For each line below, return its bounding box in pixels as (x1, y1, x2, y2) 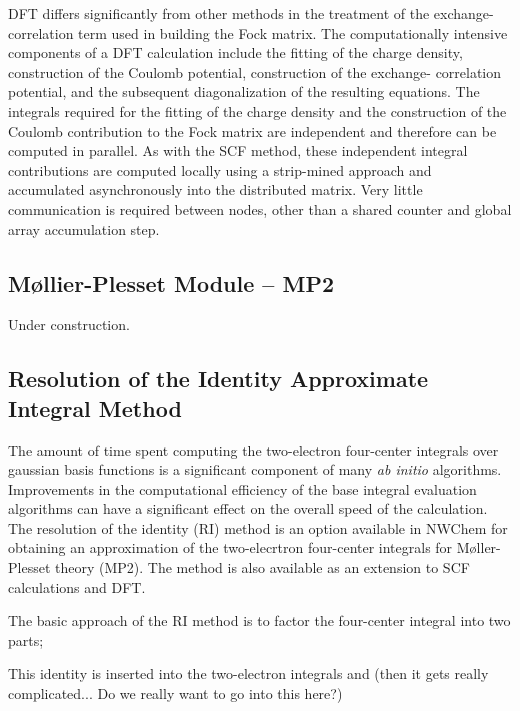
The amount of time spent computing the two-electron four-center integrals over (8, 439, 499, 460)
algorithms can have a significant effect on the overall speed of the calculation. (8, 498, 488, 519)
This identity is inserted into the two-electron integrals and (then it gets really (8, 663, 489, 684)
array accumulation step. (8, 218, 160, 239)
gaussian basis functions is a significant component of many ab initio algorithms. (8, 459, 502, 480)
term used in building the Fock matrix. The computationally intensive (78, 22, 508, 43)
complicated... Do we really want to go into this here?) (8, 683, 343, 704)
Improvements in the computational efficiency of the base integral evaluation (8, 478, 477, 499)
